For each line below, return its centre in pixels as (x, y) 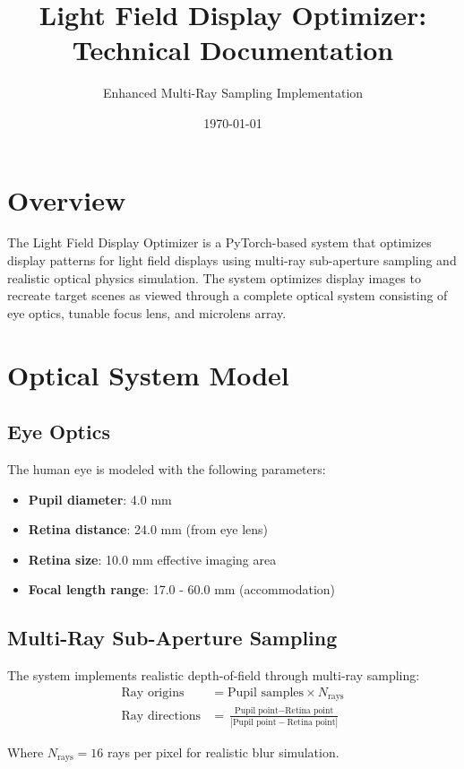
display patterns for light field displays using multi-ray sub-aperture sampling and (232, 260)
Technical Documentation (233, 50)
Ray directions (161, 716)
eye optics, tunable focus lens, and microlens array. (147, 312)
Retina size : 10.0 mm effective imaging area (152, 559)
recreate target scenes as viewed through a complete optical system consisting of (228, 295)
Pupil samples (266, 692)
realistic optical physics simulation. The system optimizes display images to (214, 277)
